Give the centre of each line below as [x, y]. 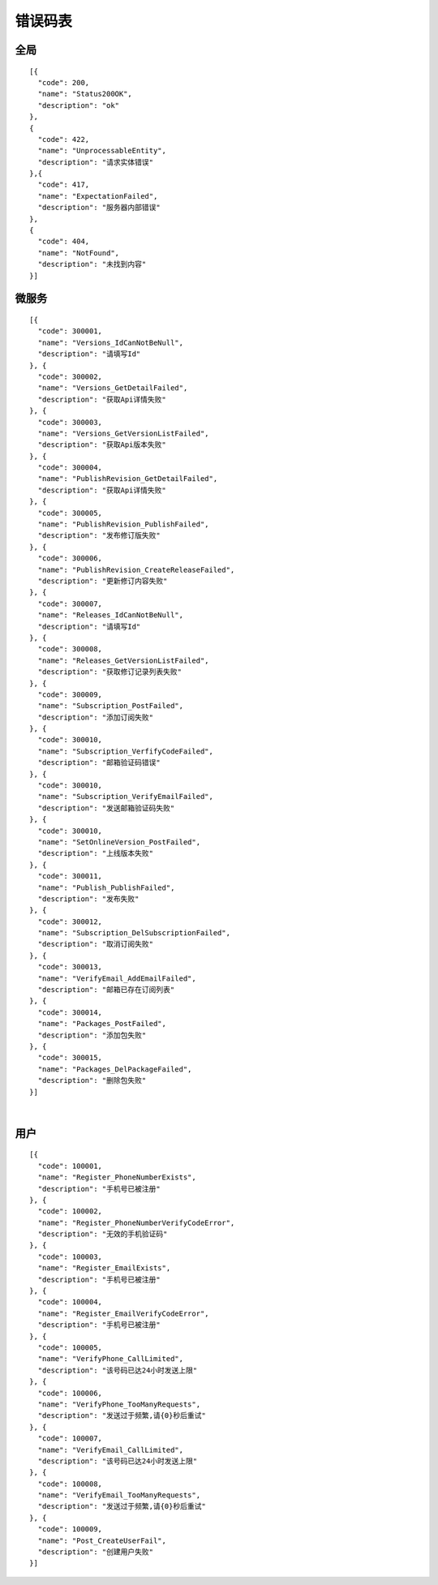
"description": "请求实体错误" [96, 162]
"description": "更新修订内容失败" [103, 581]
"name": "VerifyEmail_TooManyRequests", [119, 1495]
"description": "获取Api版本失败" [102, 445]
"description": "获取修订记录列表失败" [110, 672]
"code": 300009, [70, 694]
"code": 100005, [70, 1348]
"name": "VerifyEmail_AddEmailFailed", [117, 978]
